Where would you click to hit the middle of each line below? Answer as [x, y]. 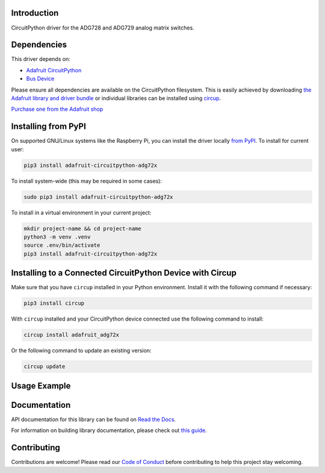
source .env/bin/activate [62, 245]
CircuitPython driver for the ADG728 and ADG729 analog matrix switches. [103, 28]
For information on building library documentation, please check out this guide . [109, 430]
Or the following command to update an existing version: [81, 351]
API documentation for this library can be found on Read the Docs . [94, 419]
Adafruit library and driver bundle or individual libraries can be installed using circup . [116, 98]
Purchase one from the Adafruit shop [57, 109]
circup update [45, 367]
